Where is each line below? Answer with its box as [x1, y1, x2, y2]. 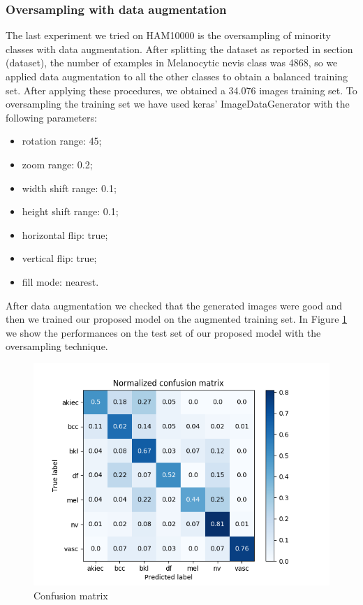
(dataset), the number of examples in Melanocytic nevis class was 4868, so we [6, 55, 338, 70]
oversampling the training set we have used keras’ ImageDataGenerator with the [6, 96, 350, 111]
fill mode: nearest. [22, 274, 99, 289]
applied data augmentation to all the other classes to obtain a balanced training [6, 69, 348, 83]
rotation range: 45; [22, 133, 102, 148]
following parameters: [6, 110, 97, 124]
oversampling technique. [6, 339, 108, 353]
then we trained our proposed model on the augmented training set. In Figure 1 [6, 312, 348, 326]
